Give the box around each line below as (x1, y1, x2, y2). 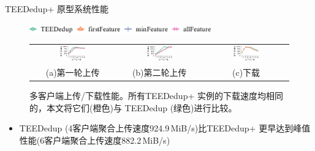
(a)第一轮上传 (45, 65, 100, 78)
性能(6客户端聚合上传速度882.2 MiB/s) (19, 133, 170, 146)
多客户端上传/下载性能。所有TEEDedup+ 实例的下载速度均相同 (29, 89, 283, 101)
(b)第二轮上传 (132, 65, 187, 78)
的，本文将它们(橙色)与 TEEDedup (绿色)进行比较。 (29, 101, 237, 114)
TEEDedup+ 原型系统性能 (5, 2, 108, 15)
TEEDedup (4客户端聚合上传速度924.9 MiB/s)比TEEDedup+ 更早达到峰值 (19, 122, 311, 134)
